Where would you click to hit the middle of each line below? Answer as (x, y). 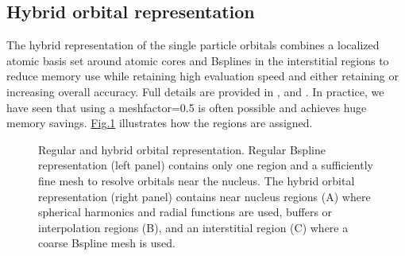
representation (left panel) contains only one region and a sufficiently (206, 165)
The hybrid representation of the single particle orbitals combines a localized (193, 45)
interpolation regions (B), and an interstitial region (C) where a (193, 227)
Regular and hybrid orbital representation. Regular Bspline (182, 149)
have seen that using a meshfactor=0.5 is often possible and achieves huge (187, 107)
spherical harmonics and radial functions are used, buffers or (185, 212)
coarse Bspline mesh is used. (107, 243)
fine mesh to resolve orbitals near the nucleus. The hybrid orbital (197, 180)
